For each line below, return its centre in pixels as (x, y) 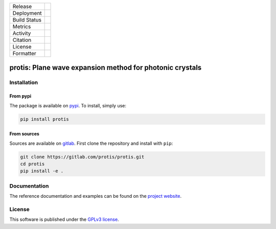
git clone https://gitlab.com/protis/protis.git (82, 157)
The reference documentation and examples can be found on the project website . (95, 196)
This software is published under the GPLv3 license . (64, 219)
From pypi (20, 96)
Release (22, 6)
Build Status (27, 20)
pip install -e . (42, 171)
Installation (24, 83)
